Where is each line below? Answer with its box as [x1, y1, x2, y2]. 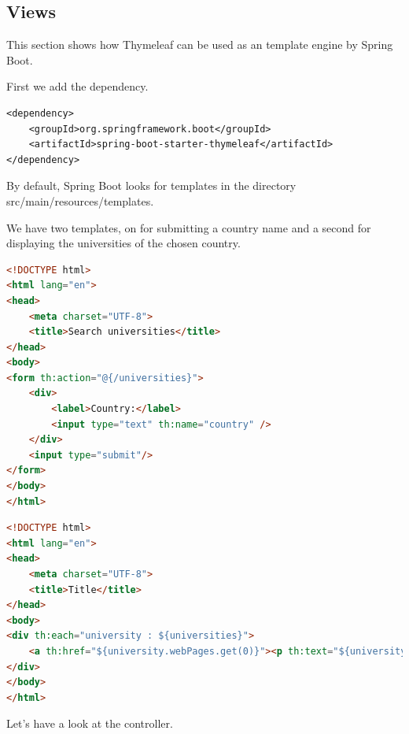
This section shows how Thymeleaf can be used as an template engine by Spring [6, 36, 393, 53]
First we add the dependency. [6, 78, 149, 95]
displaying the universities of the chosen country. [6, 235, 241, 251]
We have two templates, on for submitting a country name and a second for [6, 219, 371, 235]
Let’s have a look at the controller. [6, 715, 173, 732]
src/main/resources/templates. [6, 192, 154, 209]
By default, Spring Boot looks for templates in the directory [6, 177, 297, 194]
